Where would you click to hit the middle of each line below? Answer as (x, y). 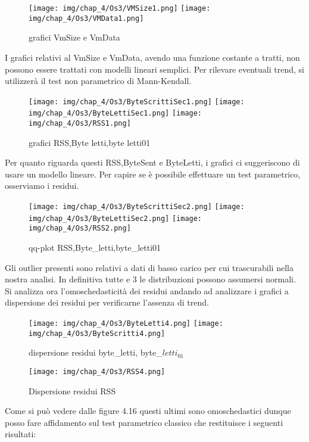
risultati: (21, 434)
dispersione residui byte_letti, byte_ (96, 352)
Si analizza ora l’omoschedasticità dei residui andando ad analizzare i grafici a (147, 290)
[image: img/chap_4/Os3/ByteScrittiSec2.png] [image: (137, 207)
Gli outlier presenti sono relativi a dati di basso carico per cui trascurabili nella (149, 267)
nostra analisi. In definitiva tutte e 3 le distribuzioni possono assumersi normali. (150, 279)
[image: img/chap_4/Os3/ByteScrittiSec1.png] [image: (137, 102)
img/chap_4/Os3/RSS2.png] (80, 228)
